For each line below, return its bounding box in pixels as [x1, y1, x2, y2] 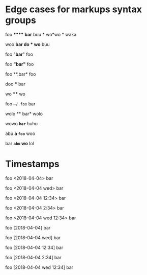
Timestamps [5, 158, 60, 170]
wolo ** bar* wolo [5, 110, 43, 117]
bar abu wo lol [5, 140, 35, 146]
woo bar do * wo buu [5, 41, 50, 47]
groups [5, 14, 37, 26]
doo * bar [5, 81, 25, 87]
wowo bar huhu [5, 120, 38, 126]
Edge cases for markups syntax [5, 4, 142, 15]
